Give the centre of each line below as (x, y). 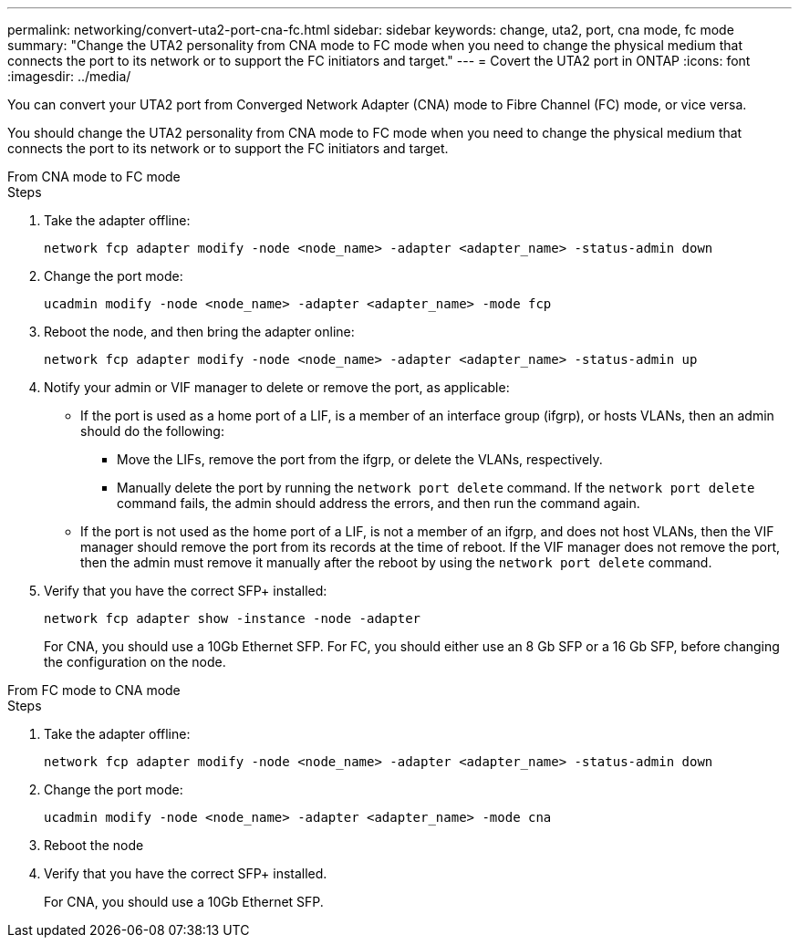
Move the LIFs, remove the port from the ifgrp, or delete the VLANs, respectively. (360, 459)
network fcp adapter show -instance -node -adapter (233, 618)
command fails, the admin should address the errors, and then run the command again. (379, 503)
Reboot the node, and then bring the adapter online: (199, 332)
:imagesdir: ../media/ (69, 76)
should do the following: (152, 431)
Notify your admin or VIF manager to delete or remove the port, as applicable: (277, 387)
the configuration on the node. (135, 662)
